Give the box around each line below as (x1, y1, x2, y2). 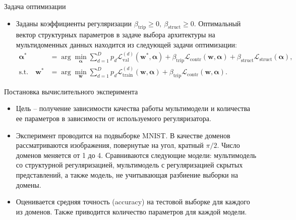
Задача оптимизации (4, 1, 66, 11)
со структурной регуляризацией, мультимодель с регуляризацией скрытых (16, 159, 243, 170)
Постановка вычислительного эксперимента (4, 86, 138, 96)
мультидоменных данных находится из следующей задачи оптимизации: (16, 39, 237, 49)
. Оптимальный (194, 18, 241, 28)
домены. (16, 179, 41, 190)
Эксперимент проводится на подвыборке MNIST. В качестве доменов (16, 130, 230, 140)
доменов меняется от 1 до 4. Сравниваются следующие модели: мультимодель (16, 149, 257, 160)
